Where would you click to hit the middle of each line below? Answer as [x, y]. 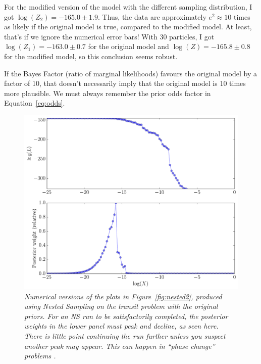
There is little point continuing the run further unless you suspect [125, 335]
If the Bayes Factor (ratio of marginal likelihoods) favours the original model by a [130, 73]
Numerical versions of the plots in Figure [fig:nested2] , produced [123, 296]
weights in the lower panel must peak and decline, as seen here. [121, 326]
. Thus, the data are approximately [152, 16]
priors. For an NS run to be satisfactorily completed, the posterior [126, 316]
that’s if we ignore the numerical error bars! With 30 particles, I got [109, 36]
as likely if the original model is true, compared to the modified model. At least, [128, 27]
